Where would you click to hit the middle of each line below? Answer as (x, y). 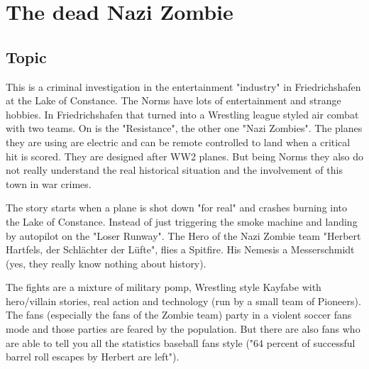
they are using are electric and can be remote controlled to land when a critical (178, 142)
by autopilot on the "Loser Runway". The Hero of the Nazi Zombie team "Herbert (183, 235)
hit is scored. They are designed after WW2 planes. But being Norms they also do (185, 156)
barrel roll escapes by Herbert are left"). (93, 357)
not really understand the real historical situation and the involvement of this (174, 170)
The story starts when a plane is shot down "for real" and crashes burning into (177, 208)
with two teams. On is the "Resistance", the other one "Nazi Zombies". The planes (184, 128)
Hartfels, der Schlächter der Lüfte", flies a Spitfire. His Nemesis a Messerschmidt (180, 249)
